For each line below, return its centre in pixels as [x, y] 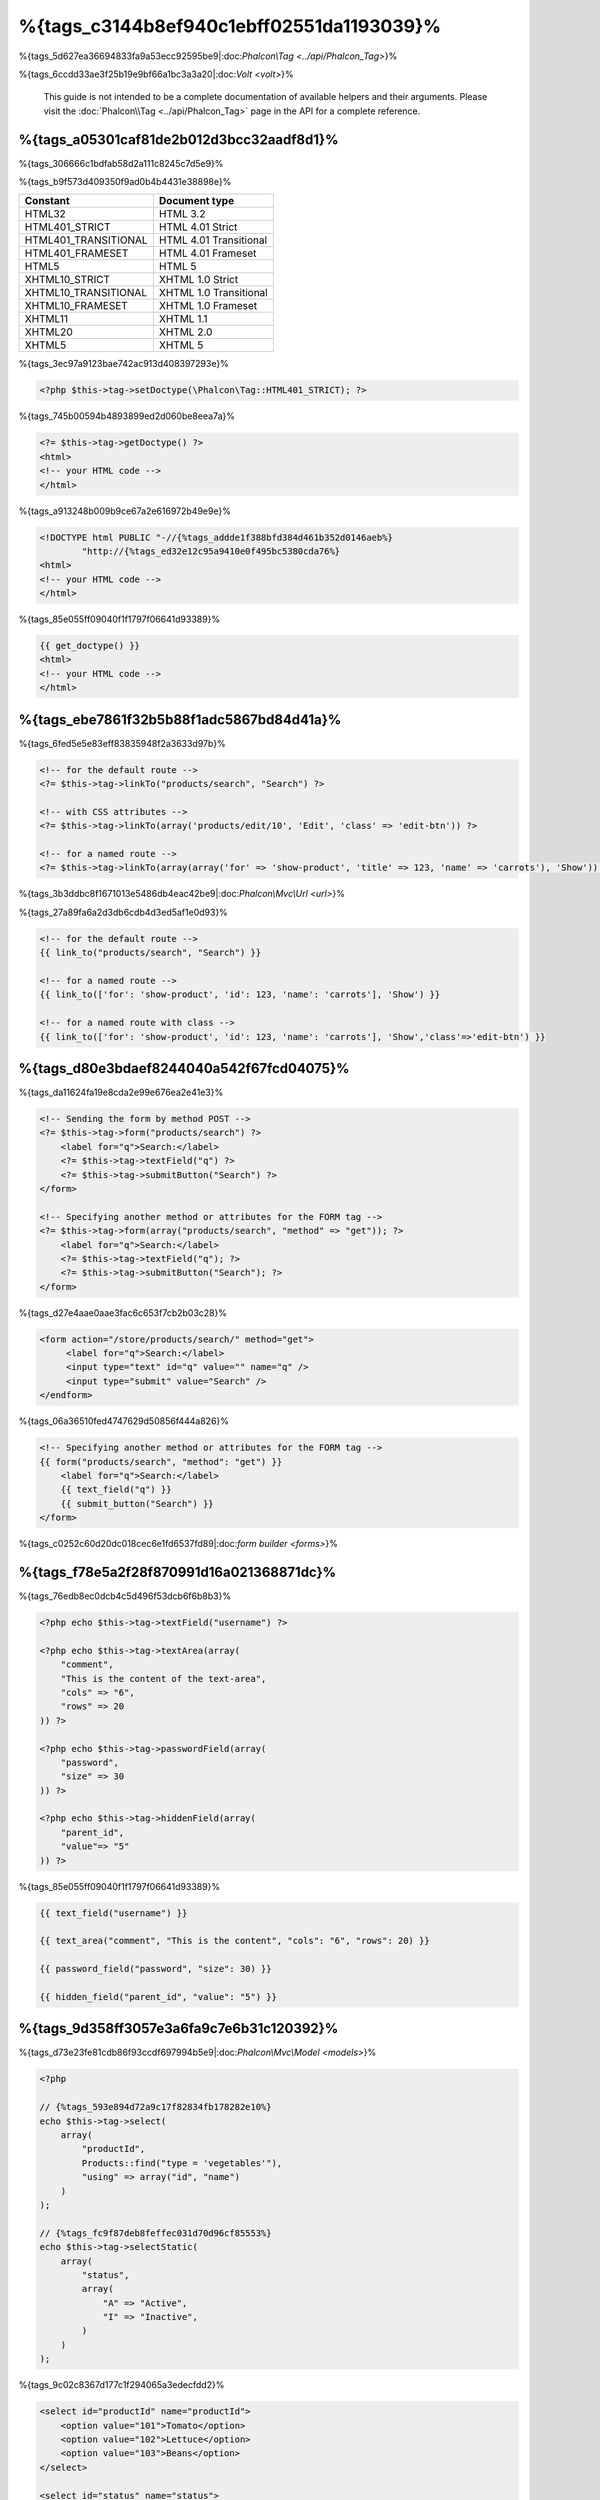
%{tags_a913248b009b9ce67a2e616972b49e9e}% [125, 511]
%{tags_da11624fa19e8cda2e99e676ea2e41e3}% [121, 1092]
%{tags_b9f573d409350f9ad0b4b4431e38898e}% [125, 182]
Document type [196, 201]
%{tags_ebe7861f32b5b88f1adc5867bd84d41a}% [180, 719]
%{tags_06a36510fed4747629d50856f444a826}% [124, 1421]
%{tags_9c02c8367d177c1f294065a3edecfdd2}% [121, 2385]
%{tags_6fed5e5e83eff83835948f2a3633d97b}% [122, 743]
